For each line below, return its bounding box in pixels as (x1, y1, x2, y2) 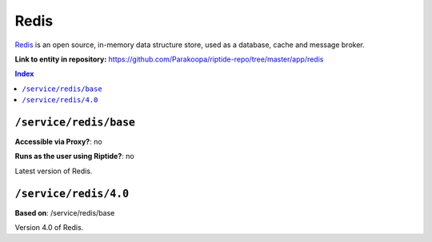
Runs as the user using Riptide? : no (14, 152, 135, 161)
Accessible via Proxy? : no (14, 137, 103, 147)
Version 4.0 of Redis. (14, 223, 84, 232)
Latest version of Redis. (14, 166, 93, 176)
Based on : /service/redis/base (14, 208, 115, 217)
